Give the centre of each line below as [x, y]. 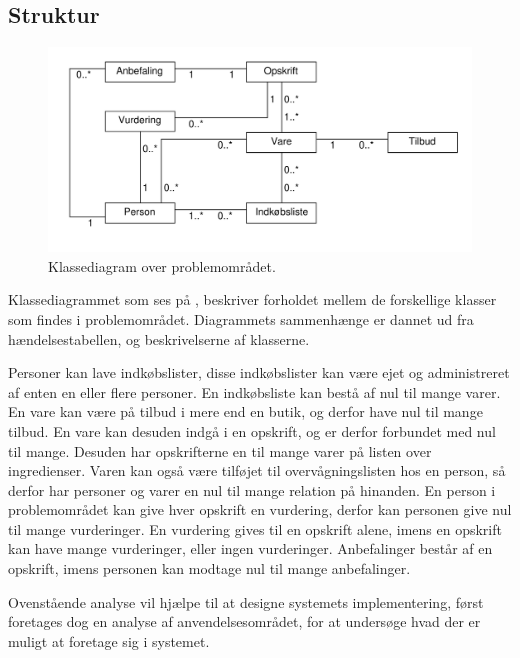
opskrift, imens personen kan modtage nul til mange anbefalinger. [209, 568]
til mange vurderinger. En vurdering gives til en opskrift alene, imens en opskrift [255, 528]
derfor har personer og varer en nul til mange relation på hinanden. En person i [252, 489]
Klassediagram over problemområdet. [162, 265]
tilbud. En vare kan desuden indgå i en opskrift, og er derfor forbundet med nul [252, 430]
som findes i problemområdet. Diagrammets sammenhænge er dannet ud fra [241, 318]
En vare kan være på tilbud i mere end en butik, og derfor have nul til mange [245, 411]
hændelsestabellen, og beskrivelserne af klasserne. [159, 338]
